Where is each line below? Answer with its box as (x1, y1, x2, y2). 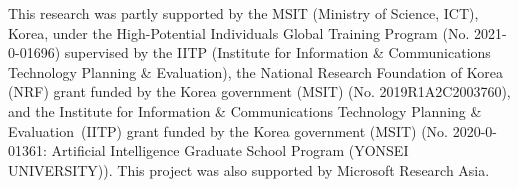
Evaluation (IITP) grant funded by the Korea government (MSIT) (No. (8, 120, 448, 141)
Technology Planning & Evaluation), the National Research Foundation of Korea (8, 61, 503, 82)
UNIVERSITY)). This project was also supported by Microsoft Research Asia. (8, 159, 490, 180)
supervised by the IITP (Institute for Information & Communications (64, 42, 491, 63)
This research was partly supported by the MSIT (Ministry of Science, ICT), (8, 3, 479, 23)
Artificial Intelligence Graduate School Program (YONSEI (51, 140, 409, 161)
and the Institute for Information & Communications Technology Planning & (8, 100, 482, 121)
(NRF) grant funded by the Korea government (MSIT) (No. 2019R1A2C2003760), (8, 81, 511, 102)
